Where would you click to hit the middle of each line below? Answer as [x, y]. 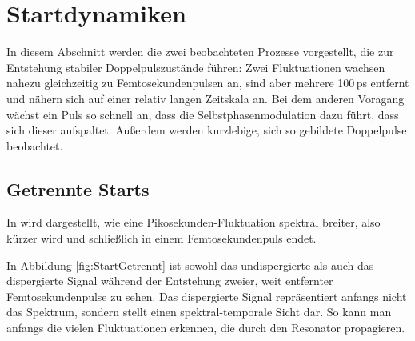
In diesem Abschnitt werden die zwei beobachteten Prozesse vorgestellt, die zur [200, 52]
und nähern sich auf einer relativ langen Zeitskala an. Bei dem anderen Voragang [206, 98]
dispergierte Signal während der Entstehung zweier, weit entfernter [170, 281]
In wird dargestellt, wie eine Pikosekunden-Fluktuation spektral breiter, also [194, 222]
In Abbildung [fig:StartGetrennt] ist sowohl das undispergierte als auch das [190, 265]
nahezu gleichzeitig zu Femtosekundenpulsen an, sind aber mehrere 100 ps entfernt [208, 83]
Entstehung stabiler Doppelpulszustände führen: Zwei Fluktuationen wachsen [196, 67]
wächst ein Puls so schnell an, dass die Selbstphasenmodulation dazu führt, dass [203, 114]
